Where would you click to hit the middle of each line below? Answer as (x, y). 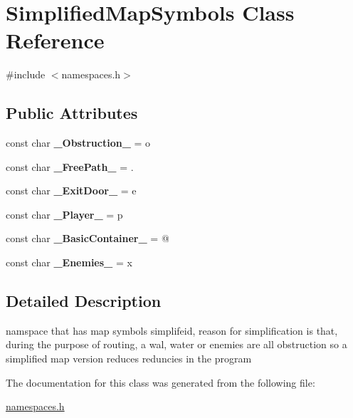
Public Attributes (72, 113)
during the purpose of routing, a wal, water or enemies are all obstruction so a (176, 344)
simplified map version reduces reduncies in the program (129, 359)
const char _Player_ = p (64, 214)
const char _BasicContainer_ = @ (88, 238)
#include (26, 74)
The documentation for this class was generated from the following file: (160, 382)
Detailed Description (84, 301)
